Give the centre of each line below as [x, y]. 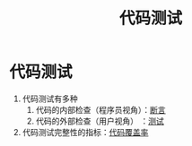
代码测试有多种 [50, 99]
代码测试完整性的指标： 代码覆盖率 [85, 132]
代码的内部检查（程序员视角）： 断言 [100, 109]
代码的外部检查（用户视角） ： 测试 [100, 121]
